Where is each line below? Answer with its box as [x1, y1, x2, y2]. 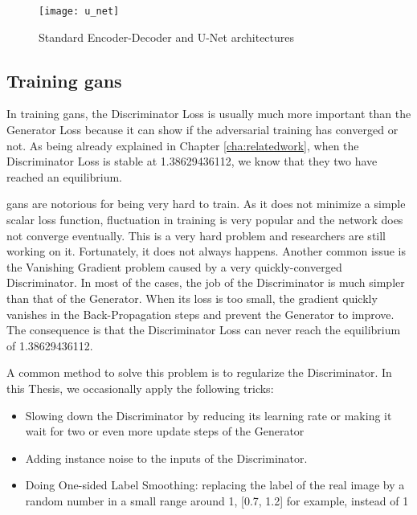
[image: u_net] [39, 6, 120, 17]
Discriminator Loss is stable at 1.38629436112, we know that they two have [6, 153, 378, 170]
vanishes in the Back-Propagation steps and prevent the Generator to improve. [6, 305, 395, 322]
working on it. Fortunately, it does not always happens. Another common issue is [6, 243, 407, 260]
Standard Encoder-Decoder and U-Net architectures [39, 28, 295, 45]
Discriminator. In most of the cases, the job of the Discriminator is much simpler [6, 274, 405, 291]
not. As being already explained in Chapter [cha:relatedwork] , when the [6, 137, 359, 153]
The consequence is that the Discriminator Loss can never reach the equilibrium [6, 321, 401, 338]
